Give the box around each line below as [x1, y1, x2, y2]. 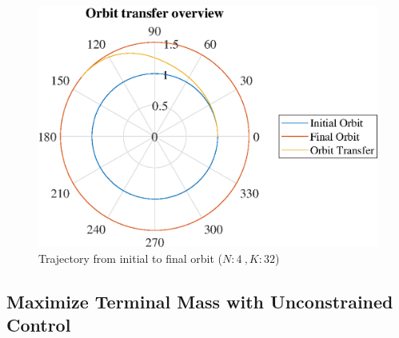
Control [6, 312, 71, 336]
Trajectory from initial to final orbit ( [38, 249, 223, 266]
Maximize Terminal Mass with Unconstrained [6, 288, 393, 313]
